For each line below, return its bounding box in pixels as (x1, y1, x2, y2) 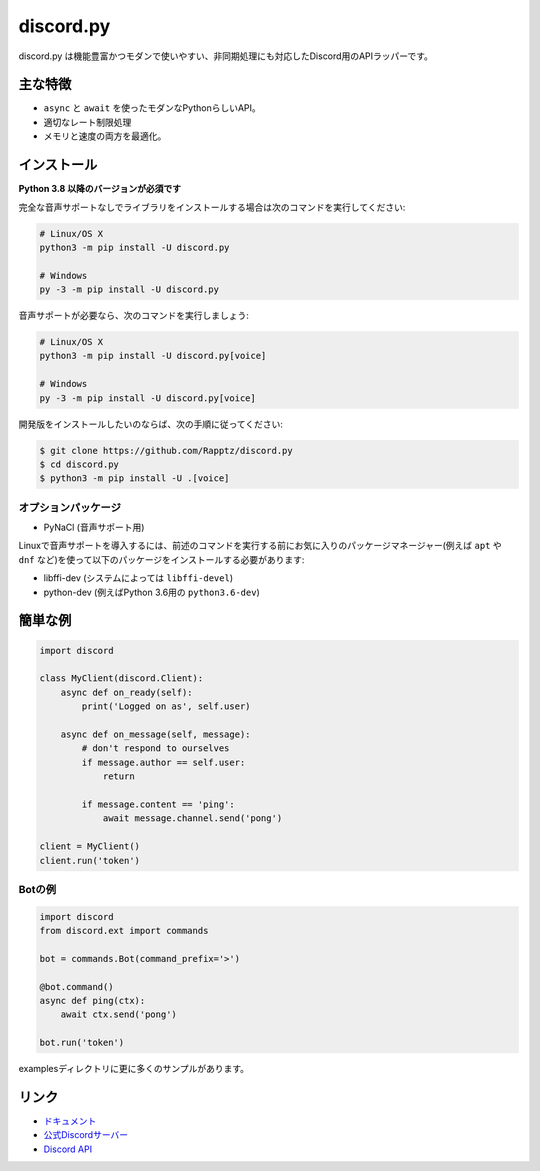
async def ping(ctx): (39, 995, 146, 1006)
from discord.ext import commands (39, 925, 209, 937)
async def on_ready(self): (60, 686, 194, 698)
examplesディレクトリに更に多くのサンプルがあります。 (18, 1063, 250, 1075)
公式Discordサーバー (43, 1129, 129, 1141)
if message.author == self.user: (81, 756, 246, 768)
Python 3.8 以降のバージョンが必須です (18, 183, 182, 195)
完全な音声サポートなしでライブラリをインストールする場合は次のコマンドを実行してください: (18, 201, 406, 213)
